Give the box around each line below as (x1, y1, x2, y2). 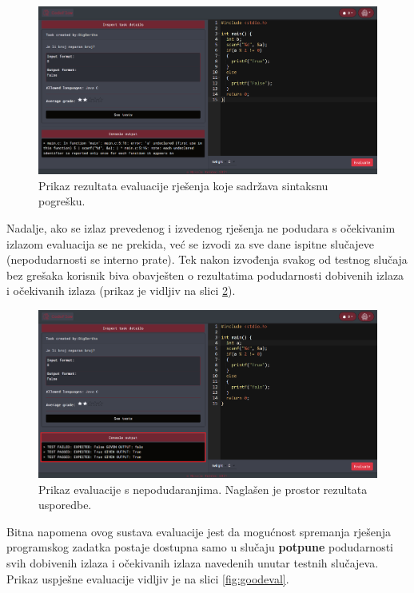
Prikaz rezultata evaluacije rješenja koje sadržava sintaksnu (38, 177, 328, 193)
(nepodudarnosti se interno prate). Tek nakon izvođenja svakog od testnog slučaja (6, 251, 408, 268)
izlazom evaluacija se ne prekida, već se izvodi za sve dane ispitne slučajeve (6, 235, 375, 252)
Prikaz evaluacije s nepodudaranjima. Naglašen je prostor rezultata (38, 480, 368, 497)
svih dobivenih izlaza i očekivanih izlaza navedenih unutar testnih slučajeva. (6, 554, 379, 571)
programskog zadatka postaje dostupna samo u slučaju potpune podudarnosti (6, 539, 394, 555)
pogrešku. (38, 193, 86, 209)
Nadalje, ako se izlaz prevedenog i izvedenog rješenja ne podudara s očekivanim (6, 219, 396, 236)
